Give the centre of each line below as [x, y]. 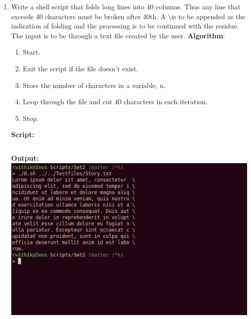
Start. [31, 52]
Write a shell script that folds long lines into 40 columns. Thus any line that [126, 6]
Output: [25, 158]
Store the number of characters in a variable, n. [94, 85]
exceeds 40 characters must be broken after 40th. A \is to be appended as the [128, 16]
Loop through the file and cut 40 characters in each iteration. [115, 101]
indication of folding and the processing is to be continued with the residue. [125, 26]
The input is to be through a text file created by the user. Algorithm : [118, 35]
